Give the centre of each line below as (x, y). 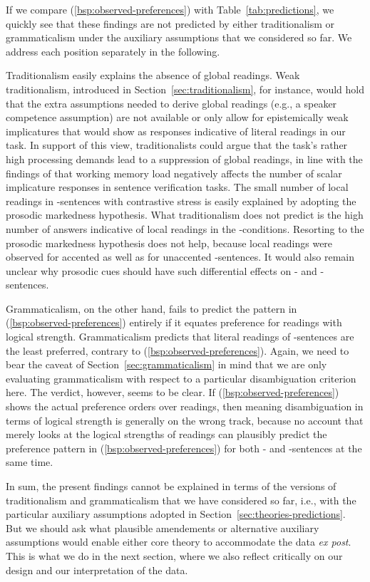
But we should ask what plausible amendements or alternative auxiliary (163, 528)
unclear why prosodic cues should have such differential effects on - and (161, 270)
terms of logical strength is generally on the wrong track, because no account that (185, 420)
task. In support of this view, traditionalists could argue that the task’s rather (177, 145)
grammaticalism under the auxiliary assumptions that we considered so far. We (179, 37)
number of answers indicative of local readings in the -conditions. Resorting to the (185, 228)
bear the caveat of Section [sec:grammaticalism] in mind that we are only (166, 364)
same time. (30, 462)
